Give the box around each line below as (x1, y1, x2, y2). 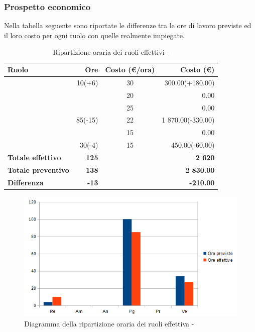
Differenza (8, 177, 44, 187)
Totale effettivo (8, 152, 61, 162)
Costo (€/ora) (105, 64, 155, 74)
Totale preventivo (8, 164, 69, 175)
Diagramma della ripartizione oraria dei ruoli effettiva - (24, 318, 194, 328)
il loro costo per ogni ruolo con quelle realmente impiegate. (4, 30, 185, 40)
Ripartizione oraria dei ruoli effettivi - (53, 47, 169, 57)
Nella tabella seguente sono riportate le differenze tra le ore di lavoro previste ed (4, 20, 251, 31)
